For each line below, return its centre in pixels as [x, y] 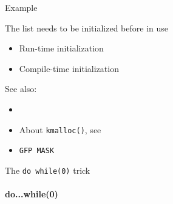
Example [21, 7]
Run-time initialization [61, 48]
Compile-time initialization [69, 68]
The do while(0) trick [48, 170]
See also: [21, 89]
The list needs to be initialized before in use [86, 28]
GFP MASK [37, 151]
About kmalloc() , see [60, 129]
